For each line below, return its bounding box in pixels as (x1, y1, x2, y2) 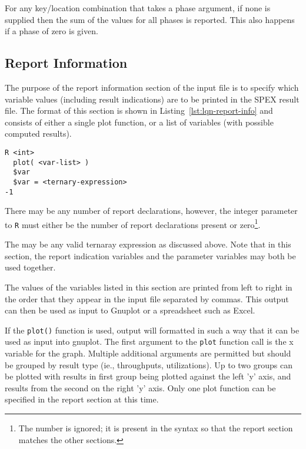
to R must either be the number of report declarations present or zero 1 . (5, 216, 261, 230)
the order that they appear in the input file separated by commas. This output (5, 292, 289, 305)
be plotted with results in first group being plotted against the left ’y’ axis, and (5, 370, 291, 382)
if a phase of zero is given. (5, 25, 98, 37)
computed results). (5, 127, 72, 140)
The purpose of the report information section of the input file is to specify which (5, 81, 299, 93)
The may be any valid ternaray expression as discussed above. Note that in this (5, 238, 291, 250)
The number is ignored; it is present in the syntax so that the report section (18, 421, 293, 434)
